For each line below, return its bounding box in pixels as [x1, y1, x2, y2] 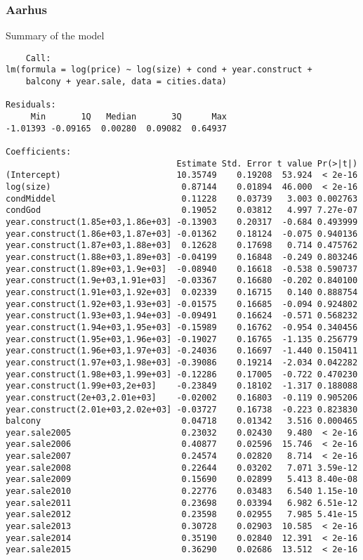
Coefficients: [6, 147, 72, 157]
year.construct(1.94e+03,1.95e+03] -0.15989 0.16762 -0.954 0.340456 [6, 322, 358, 332]
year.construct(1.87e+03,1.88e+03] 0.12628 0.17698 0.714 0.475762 [6, 240, 358, 251]
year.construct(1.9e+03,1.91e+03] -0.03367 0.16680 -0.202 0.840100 [6, 275, 358, 286]
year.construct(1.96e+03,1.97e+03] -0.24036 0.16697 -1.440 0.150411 [6, 346, 358, 356]
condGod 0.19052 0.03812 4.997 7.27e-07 [6, 205, 358, 216]
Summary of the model [6, 28, 105, 43]
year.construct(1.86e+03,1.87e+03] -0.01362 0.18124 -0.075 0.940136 [6, 228, 358, 239]
